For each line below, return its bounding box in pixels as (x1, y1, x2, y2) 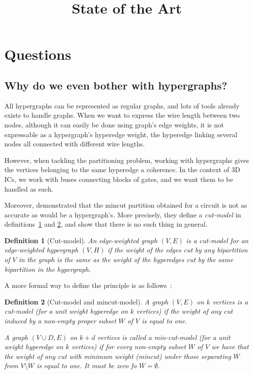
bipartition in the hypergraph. (4, 264, 91, 274)
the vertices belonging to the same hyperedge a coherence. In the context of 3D (4, 164, 240, 175)
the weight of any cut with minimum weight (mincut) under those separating (4, 351, 231, 361)
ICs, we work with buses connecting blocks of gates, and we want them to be (4, 174, 233, 184)
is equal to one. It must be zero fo (36, 360, 137, 371)
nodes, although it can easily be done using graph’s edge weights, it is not (4, 119, 224, 129)
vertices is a (212, 296, 248, 306)
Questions (4, 44, 71, 64)
